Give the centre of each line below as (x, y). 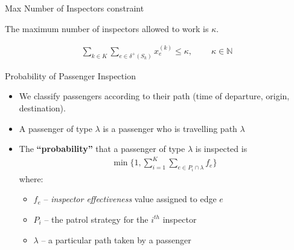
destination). (42, 108)
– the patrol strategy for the (96, 219)
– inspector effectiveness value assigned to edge (130, 199)
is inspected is (221, 149)
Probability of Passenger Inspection (70, 75)
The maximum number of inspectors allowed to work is (107, 28)
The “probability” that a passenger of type (102, 149)
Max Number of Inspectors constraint (75, 8)
